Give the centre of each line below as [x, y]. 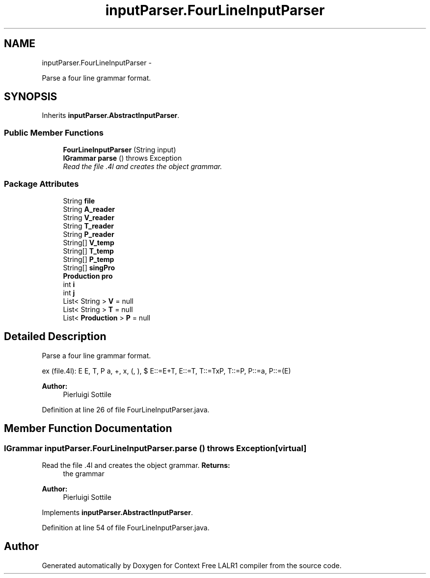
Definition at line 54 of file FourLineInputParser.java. [126, 528]
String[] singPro [89, 267]
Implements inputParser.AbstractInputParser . [117, 512]
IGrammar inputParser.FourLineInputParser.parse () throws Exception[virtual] [155, 448]
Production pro [88, 276]
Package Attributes [41, 184]
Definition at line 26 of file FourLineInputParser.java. [126, 409]
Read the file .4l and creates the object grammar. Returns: [136, 465]
